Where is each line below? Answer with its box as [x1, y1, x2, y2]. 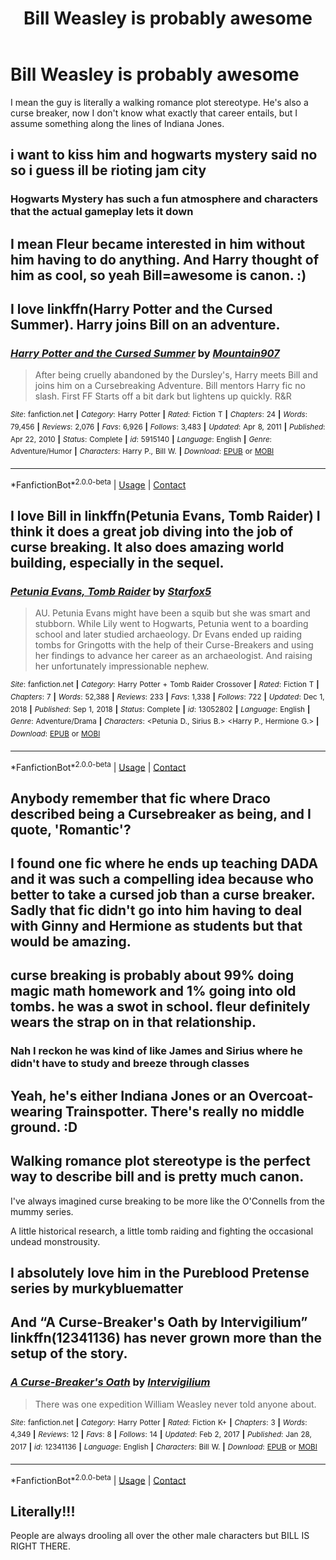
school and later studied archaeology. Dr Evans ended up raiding [34, 628, 303, 641]
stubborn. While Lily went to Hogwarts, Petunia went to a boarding [34, 618, 309, 630]
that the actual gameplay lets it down [10, 205, 194, 219]
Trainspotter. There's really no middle [65, 1103, 305, 1120]
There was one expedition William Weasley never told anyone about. [34, 1398, 317, 1410]
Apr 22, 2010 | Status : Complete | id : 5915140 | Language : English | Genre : [10, 434, 272, 444]
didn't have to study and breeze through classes [10, 1057, 250, 1071]
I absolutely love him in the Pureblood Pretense [10, 1264, 310, 1281]
